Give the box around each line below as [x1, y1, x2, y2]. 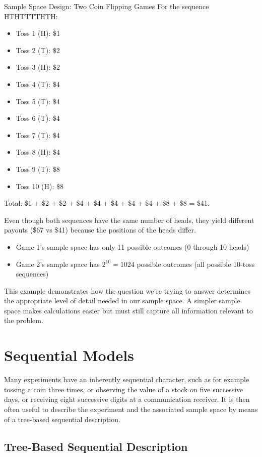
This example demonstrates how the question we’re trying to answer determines [4, 285, 251, 296]
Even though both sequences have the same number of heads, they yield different [4, 214, 254, 225]
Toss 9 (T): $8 [16, 163, 60, 174]
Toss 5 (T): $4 [16, 96, 60, 106]
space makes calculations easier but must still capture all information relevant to [4, 305, 253, 315]
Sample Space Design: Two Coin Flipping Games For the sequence [4, 1, 209, 11]
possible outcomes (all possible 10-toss [137, 258, 255, 269]
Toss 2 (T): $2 [16, 44, 60, 55]
